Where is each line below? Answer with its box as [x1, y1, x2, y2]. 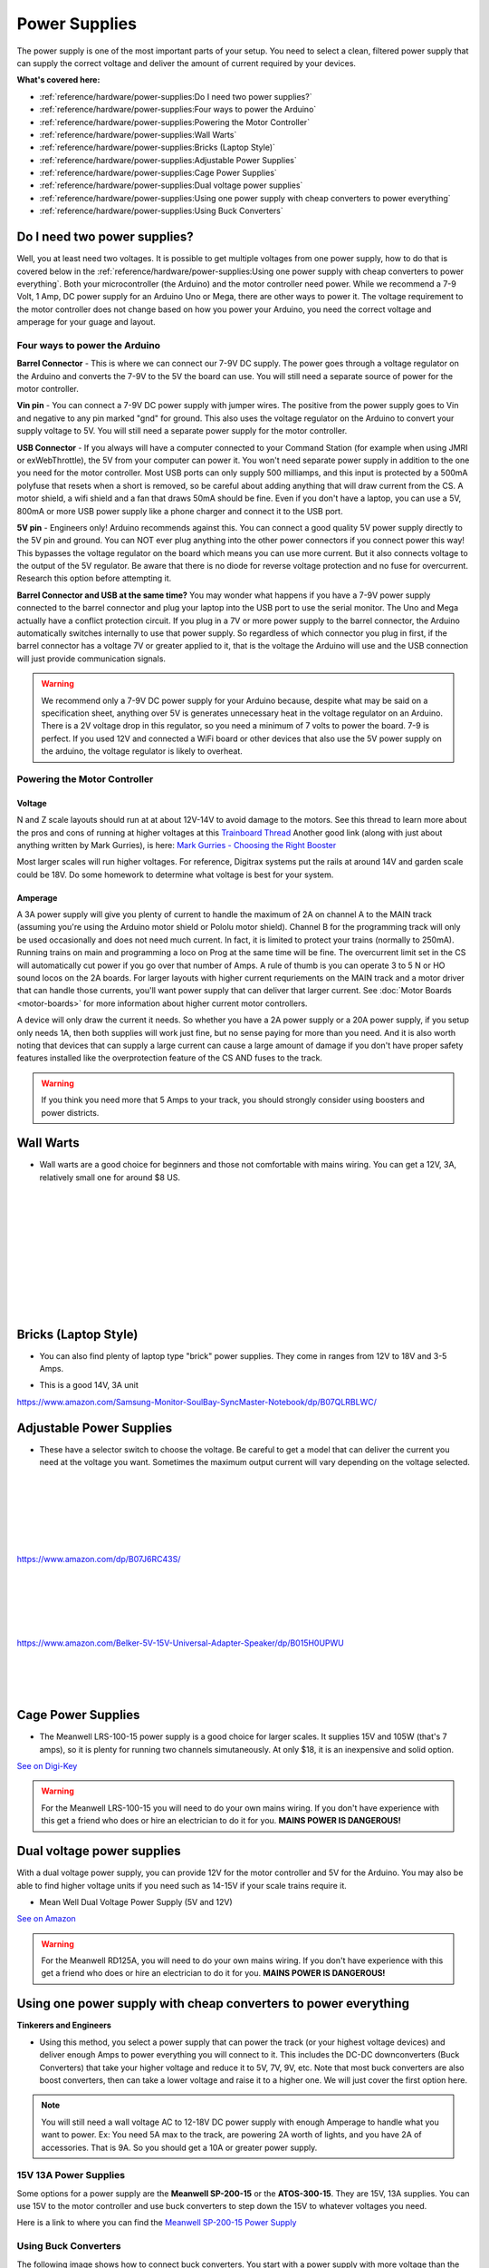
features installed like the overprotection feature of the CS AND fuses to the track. [16, 1052, 323, 1063]
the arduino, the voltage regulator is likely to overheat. [41, 746, 244, 757]
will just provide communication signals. [16, 653, 167, 664]
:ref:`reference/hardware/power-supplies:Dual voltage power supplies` [39, 180, 303, 191]
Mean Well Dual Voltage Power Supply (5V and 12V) [39, 1896, 233, 1907]
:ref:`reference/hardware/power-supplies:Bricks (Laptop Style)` [39, 142, 276, 153]
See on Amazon [16, 1913, 76, 1924]
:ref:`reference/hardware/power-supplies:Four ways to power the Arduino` [39, 104, 317, 115]
